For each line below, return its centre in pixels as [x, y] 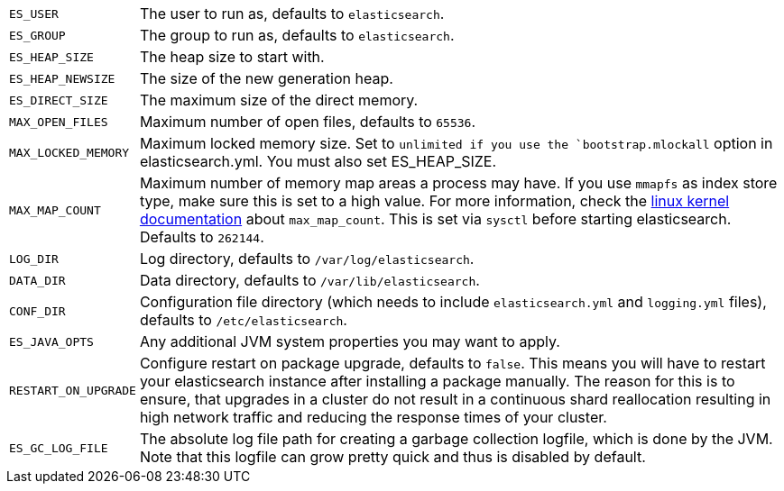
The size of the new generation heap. [266, 78]
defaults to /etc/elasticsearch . [243, 320]
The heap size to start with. [232, 57]
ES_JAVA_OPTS [51, 341]
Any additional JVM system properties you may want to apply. [350, 341]
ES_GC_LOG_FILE [59, 448]
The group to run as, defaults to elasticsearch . [297, 35]
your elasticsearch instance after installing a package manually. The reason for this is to [437, 381]
